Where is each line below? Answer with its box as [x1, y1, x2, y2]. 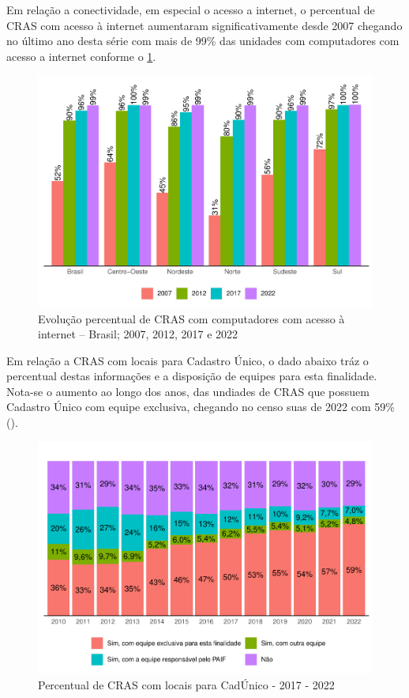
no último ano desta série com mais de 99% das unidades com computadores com [6, 32, 400, 49]
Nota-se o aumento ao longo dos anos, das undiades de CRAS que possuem [6, 383, 370, 399]
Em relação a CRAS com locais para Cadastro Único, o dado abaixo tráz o [6, 352, 369, 368]
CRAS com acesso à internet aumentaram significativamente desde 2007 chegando [6, 17, 403, 33]
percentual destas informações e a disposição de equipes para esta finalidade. [6, 368, 377, 384]
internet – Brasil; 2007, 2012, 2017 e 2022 [38, 326, 238, 342]
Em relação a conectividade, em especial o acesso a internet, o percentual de [6, 2, 375, 17]
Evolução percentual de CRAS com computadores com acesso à [38, 310, 345, 326]
